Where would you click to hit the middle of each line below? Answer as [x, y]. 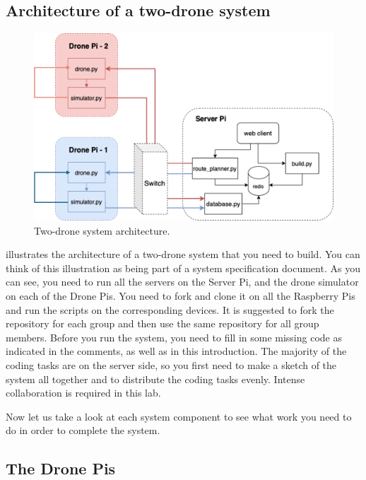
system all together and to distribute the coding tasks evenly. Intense [155, 379]
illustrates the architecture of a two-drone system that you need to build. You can [183, 254]
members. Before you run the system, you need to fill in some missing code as [174, 337]
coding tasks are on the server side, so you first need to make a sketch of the [171, 364]
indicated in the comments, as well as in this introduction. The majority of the [176, 351]
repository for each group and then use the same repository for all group [163, 323]
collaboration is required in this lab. [83, 393]
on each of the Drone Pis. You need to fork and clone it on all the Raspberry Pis [181, 295]
